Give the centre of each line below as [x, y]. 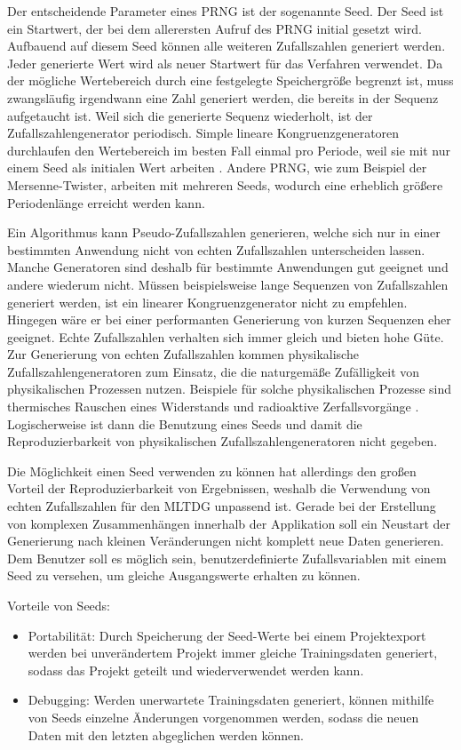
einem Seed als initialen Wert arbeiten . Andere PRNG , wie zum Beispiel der [217, 168]
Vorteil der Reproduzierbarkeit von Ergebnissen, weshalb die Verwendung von [219, 488]
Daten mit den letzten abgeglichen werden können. [166, 734]
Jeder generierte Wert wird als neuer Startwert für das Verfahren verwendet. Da [225, 63]
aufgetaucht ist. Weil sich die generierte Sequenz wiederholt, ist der [190, 115]
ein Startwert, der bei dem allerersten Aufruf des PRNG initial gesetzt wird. [215, 28]
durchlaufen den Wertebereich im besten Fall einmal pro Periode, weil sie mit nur [229, 150]
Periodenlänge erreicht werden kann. [106, 202]
